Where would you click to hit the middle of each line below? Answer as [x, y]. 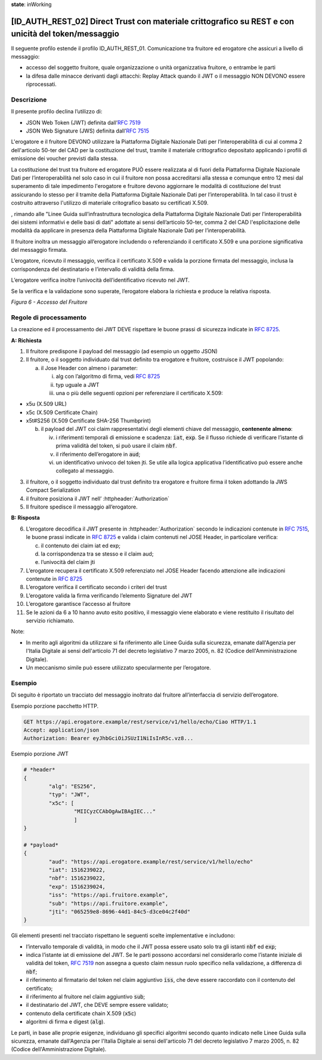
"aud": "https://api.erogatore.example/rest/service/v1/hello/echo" [151, 862]
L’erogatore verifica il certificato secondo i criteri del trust [96, 587]
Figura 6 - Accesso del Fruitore [49, 302]
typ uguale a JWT [78, 384]
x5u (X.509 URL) [46, 404]
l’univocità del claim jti [68, 562]
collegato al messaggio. [85, 471]
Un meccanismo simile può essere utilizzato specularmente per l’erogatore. [118, 668]
